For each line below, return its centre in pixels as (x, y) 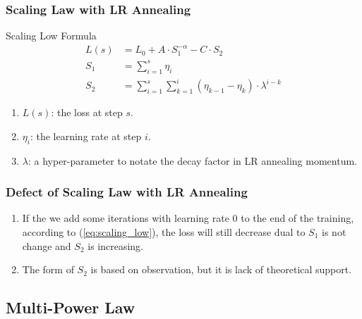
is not (334, 232)
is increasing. (115, 245)
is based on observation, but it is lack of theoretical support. (221, 269)
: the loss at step (87, 112)
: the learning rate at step (86, 136)
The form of (48, 269)
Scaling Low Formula (51, 36)
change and (47, 245)
